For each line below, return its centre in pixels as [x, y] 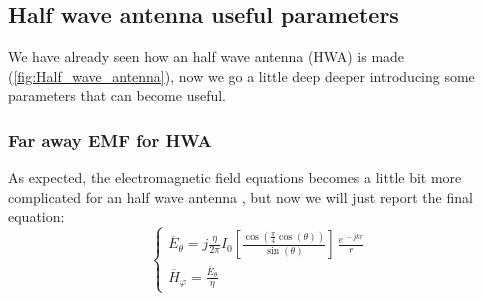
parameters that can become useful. [117, 95]
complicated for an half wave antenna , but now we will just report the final [240, 196]
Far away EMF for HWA [110, 139]
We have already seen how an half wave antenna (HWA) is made [206, 56]
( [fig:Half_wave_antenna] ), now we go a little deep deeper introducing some [241, 75]
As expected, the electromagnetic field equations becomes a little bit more [235, 177]
